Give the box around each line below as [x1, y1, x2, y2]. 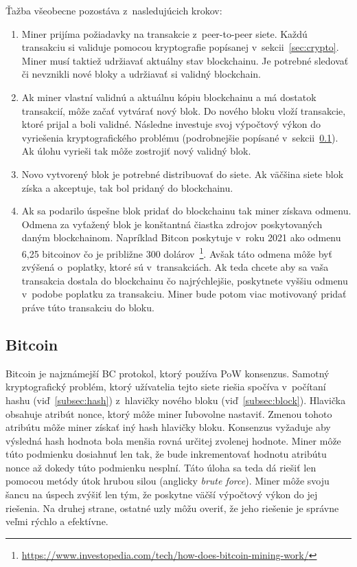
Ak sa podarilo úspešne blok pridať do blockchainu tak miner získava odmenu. [21, 203, 352, 218]
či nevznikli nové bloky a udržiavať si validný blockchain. [21, 67, 261, 81]
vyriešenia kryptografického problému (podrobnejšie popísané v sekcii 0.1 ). [21, 130, 338, 144]
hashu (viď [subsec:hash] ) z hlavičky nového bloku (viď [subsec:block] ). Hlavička [5, 392, 346, 407]
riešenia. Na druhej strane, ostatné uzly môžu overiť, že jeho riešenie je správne [5, 500, 339, 515]
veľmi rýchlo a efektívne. [5, 514, 108, 529]
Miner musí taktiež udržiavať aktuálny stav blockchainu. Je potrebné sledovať [21, 53, 349, 67]
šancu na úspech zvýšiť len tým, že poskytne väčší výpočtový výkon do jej [5, 487, 318, 502]
